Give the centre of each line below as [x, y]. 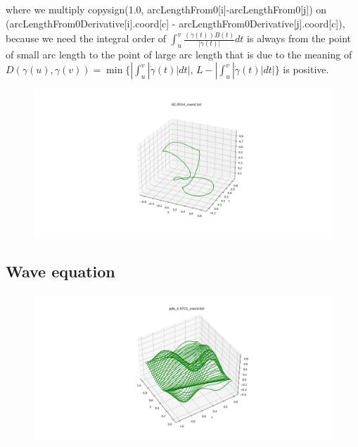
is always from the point [299, 38]
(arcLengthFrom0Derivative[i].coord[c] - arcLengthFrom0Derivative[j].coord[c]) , [175, 23]
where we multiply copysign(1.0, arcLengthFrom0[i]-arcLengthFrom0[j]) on [166, 9]
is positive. [306, 69]
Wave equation [60, 271]
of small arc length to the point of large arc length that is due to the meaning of [179, 55]
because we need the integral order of [86, 38]
